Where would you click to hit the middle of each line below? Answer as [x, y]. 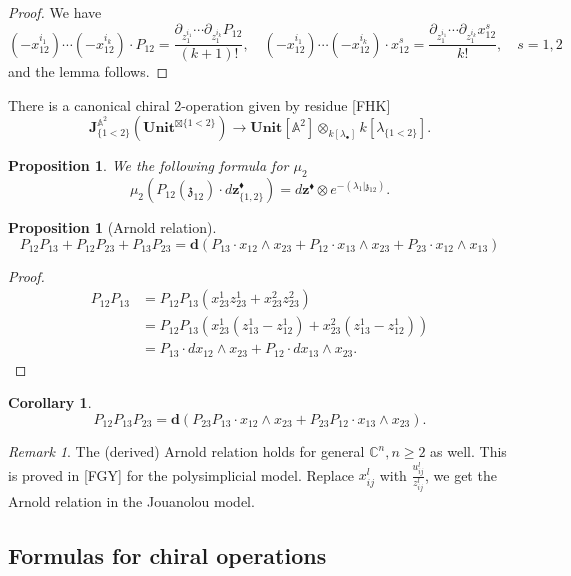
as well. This [468, 451]
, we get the [461, 474]
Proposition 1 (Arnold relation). [112, 227]
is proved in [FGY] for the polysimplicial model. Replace [181, 474]
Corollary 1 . [50, 402]
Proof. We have [55, 12]
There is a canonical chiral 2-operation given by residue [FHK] [199, 104]
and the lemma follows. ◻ [88, 71]
